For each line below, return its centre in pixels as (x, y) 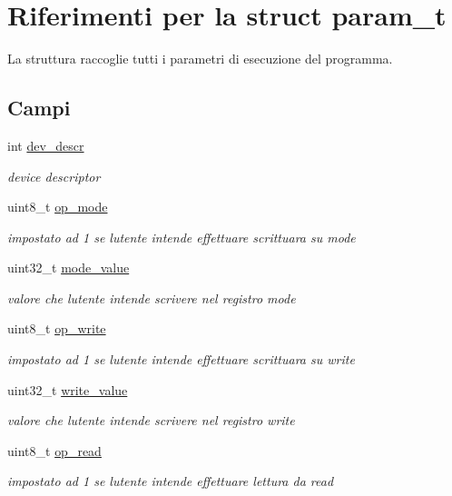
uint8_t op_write (57, 328)
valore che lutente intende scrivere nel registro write (151, 420)
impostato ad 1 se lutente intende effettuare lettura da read (171, 481)
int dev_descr (46, 145)
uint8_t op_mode (58, 207)
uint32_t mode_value (69, 268)
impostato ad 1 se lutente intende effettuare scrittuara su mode (182, 237)
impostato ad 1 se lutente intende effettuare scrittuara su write (181, 359)
